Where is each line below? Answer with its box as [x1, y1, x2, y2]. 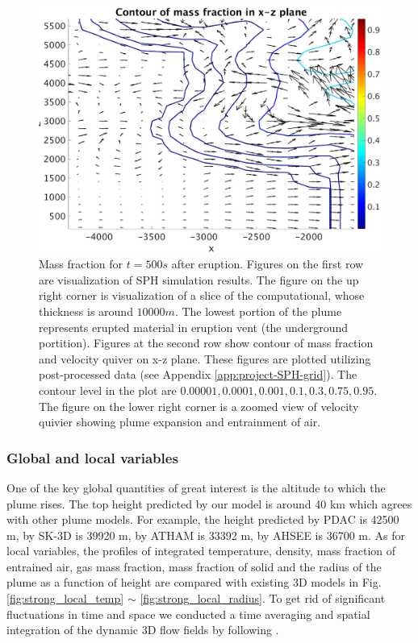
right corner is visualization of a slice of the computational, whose [39, 287, 365, 304]
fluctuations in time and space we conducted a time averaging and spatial [6, 605, 370, 622]
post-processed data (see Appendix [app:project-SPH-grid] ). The [39, 366, 357, 383]
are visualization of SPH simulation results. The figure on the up [39, 271, 359, 288]
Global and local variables [6, 447, 178, 467]
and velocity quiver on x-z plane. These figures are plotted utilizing [39, 350, 371, 367]
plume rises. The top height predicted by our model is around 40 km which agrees [6, 495, 412, 512]
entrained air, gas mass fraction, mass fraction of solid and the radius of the [6, 558, 382, 575]
